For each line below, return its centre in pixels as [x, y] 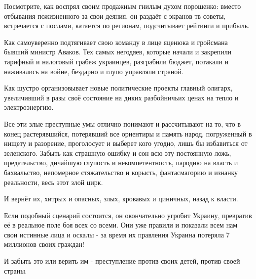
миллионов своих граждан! [44, 244]
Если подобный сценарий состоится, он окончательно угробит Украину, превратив [128, 215]
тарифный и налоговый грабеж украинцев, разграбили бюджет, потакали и [116, 61]
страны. [16, 270]
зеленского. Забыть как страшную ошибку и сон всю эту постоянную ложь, [118, 153]
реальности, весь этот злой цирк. [54, 182]
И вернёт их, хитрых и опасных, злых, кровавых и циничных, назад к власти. [121, 199]
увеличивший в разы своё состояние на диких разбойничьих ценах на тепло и [121, 97]
